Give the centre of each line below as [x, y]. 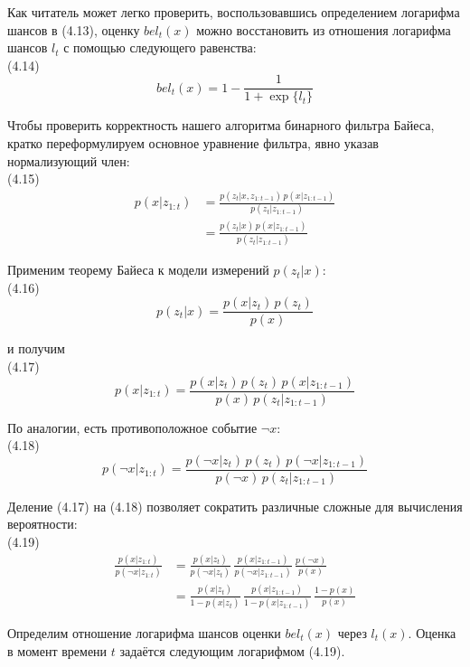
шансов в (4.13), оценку [74, 29]
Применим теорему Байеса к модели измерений [138, 270]
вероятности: [42, 524]
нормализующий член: [69, 160]
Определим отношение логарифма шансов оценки [144, 632]
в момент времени [57, 650]
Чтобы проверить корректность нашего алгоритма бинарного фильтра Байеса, [221, 125]
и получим [36, 348]
